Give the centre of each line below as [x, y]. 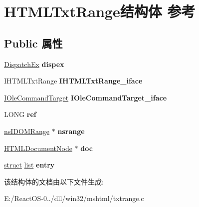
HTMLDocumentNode [38, 148]
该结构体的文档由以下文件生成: [54, 181]
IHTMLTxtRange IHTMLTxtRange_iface [73, 81]
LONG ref [20, 114]
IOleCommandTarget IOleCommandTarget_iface [86, 97]
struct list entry [29, 165]
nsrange [71, 131]
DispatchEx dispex [34, 64]
